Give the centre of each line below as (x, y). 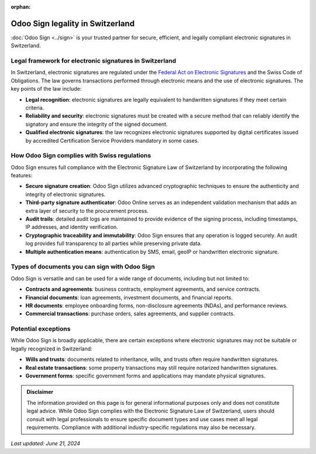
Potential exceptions (41, 329)
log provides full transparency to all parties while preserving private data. (114, 243)
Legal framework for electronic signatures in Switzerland (94, 61)
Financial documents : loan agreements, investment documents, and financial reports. (129, 297)
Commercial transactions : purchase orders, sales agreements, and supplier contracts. (130, 314)
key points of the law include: (46, 89)
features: (22, 176)
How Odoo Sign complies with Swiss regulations (81, 156)
